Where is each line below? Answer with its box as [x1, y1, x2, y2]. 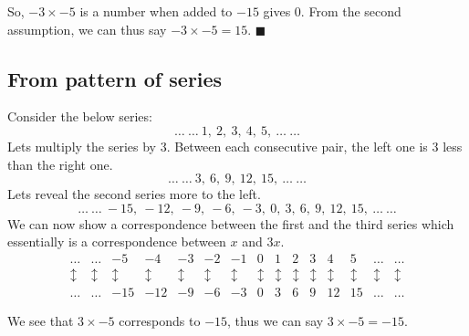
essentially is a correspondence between [7, 232, 226, 251]
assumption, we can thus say [7, 19, 167, 38]
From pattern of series [7, 64, 223, 92]
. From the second [300, 2, 401, 20]
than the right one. [7, 154, 113, 173]
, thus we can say [227, 311, 324, 331]
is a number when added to [79, 2, 233, 20]
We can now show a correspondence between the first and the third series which [7, 214, 454, 233]
